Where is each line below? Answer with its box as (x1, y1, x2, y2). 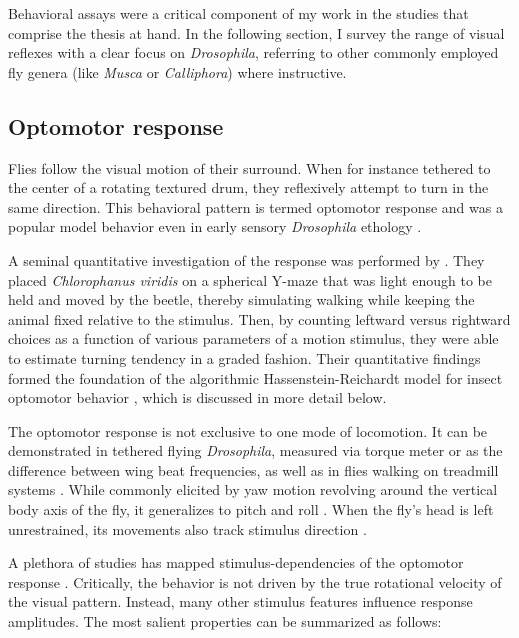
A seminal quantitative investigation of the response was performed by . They (8, 249, 485, 270)
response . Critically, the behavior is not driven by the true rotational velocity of (8, 571, 502, 592)
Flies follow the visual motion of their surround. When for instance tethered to (8, 157, 491, 178)
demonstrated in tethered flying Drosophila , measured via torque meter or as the (8, 440, 503, 461)
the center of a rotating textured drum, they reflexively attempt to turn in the (8, 177, 489, 198)
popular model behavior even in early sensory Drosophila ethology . (8, 216, 422, 237)
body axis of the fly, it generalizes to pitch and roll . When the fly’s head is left (8, 499, 494, 520)
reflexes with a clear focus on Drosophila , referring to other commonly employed (8, 42, 499, 63)
